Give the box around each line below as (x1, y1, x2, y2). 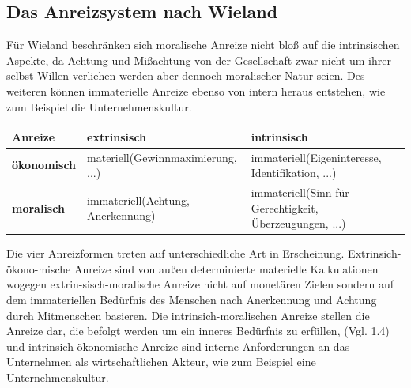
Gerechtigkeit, (251, 199, 319, 216)
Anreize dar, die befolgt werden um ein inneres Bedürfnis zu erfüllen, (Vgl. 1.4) (6, 322, 390, 339)
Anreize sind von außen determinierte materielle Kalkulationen (74, 260, 379, 277)
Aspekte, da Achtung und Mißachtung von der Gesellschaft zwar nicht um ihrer (6, 51, 391, 68)
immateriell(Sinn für (251, 183, 349, 200)
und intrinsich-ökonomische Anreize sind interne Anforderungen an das (6, 337, 350, 354)
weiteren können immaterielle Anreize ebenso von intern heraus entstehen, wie (6, 82, 386, 99)
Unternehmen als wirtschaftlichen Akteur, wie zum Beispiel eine (6, 353, 316, 370)
